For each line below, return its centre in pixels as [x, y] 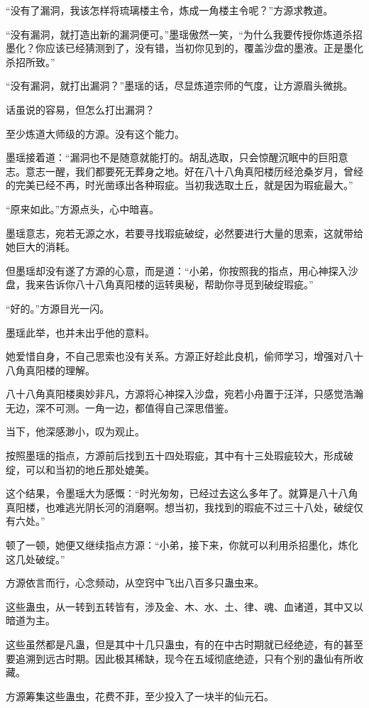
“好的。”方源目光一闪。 [58, 308]
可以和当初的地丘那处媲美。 [90, 469]
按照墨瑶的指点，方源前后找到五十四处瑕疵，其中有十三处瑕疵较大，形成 [175, 456]
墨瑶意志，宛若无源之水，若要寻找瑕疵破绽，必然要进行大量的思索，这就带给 [184, 233]
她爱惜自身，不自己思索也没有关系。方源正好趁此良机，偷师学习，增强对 [175, 356]
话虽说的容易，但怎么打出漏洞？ [80, 109]
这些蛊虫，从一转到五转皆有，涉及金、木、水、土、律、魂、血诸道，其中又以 [184, 606]
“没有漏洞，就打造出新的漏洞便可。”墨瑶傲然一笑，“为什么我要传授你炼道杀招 [184, 34]
